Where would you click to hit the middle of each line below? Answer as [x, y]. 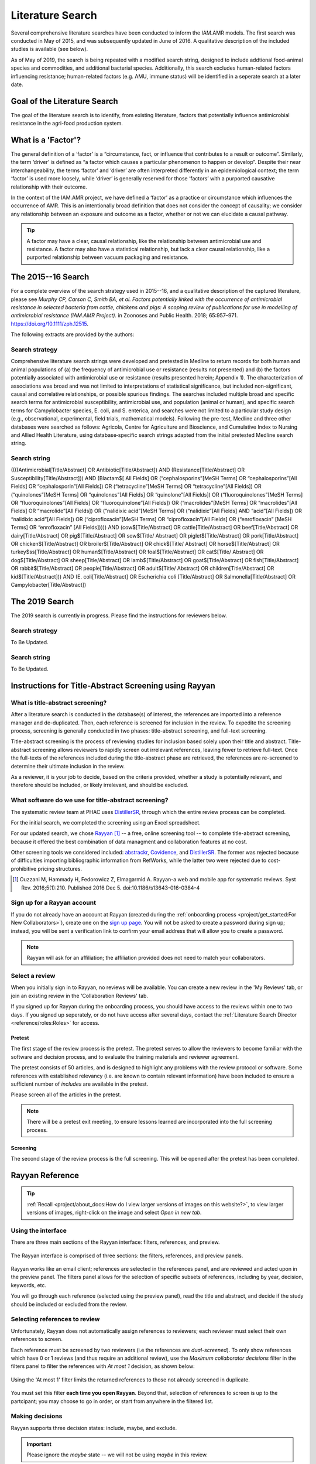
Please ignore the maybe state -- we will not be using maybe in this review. [117, 1455]
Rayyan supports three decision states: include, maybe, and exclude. [94, 1428]
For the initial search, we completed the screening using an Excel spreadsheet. [106, 822]
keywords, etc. [29, 1285]
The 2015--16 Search [50, 277]
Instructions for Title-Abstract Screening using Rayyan [113, 685]
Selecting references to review [55, 1319]
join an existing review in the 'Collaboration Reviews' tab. [80, 996]
